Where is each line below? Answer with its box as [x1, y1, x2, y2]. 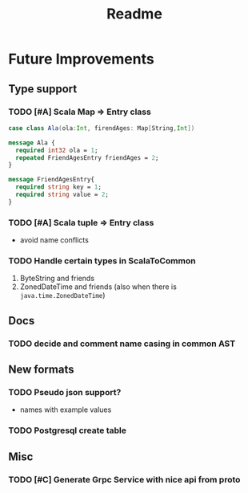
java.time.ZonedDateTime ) [19, 291, 106, 300]
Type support [8, 82, 78, 96]
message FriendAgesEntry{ [8, 176, 94, 184]
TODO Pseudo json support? [8, 386, 122, 397]
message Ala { [8, 138, 56, 147]
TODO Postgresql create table [8, 425, 126, 436]
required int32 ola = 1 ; [15, 146, 98, 154]
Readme [106, 5, 162, 23]
